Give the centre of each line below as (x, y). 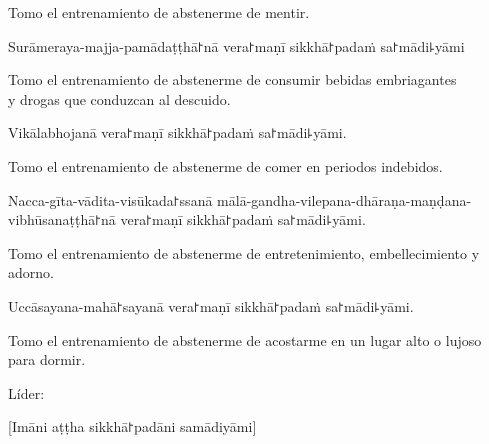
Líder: (26, 392)
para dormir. (47, 359)
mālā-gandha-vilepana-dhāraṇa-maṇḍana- (344, 199)
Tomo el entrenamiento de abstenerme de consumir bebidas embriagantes (232, 79)
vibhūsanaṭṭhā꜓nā (62, 219)
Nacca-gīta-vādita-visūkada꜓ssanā (110, 199)
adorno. (31, 272)
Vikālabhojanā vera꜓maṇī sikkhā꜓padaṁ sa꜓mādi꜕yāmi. (177, 132)
